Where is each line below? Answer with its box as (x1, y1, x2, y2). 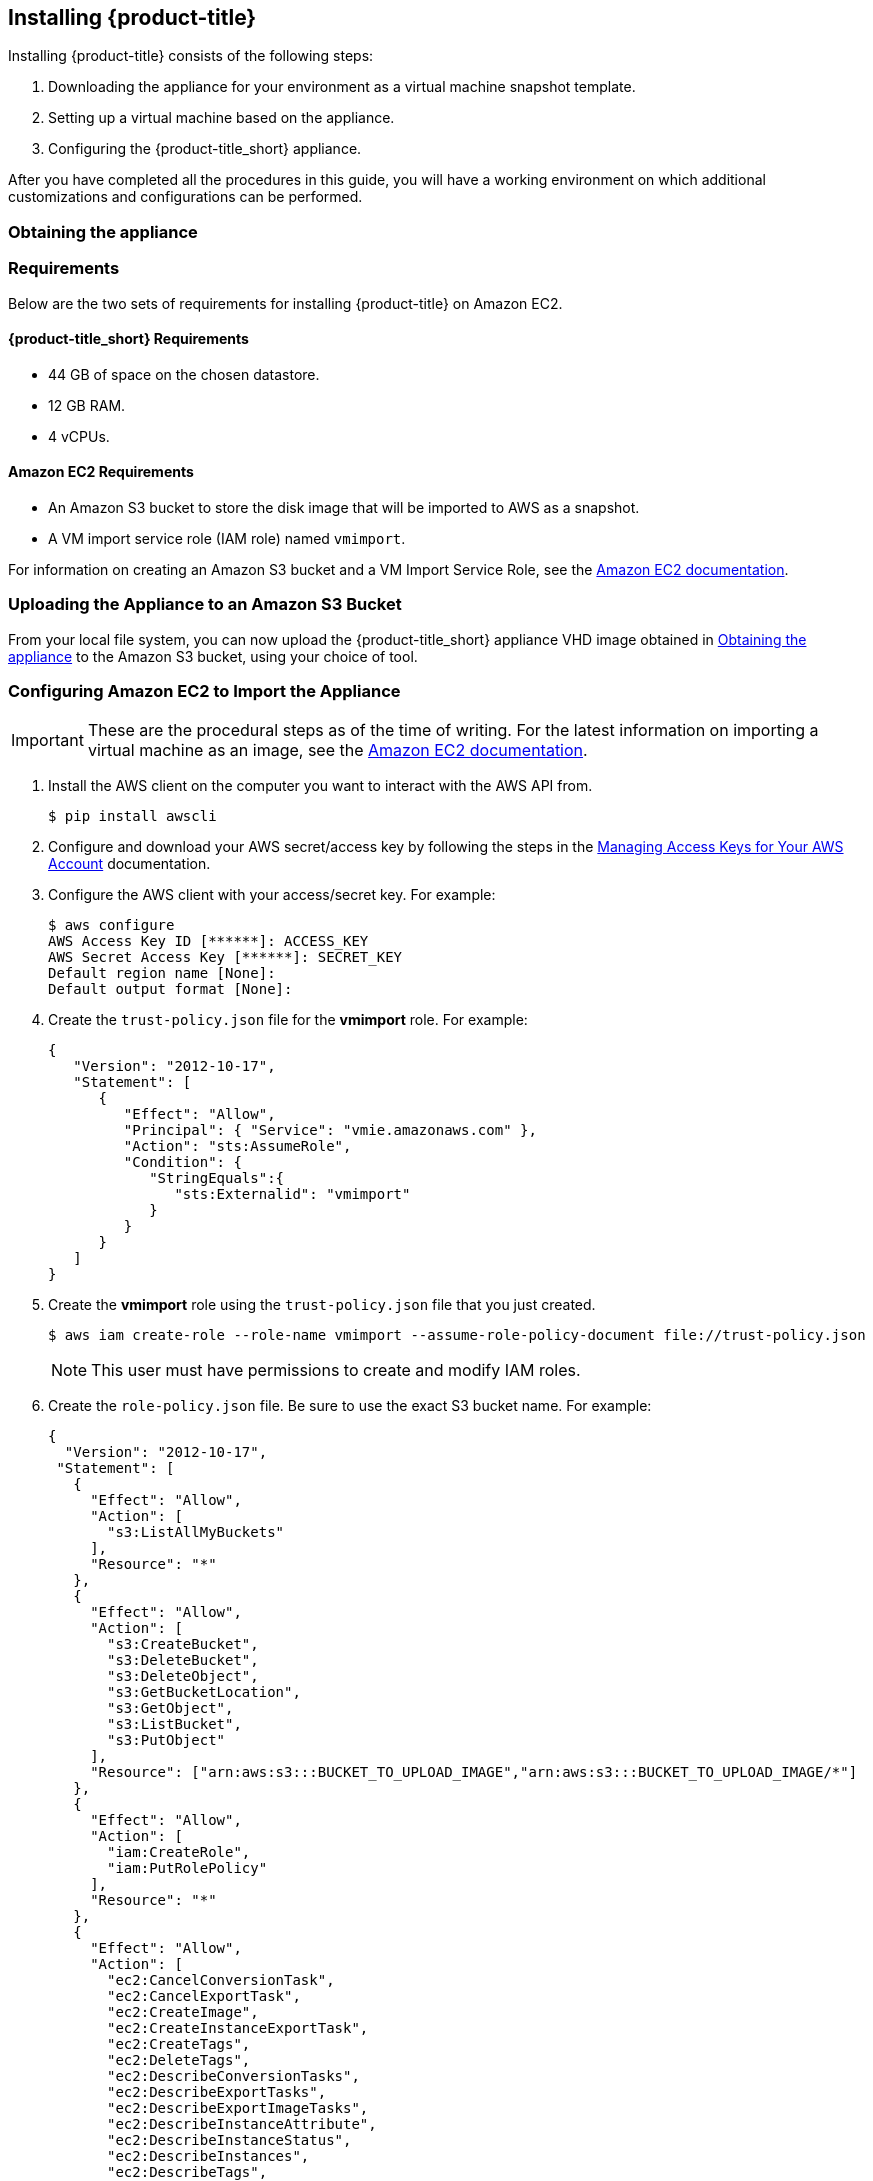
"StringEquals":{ (149, 1170, 285, 1187)
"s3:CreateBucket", (107, 1636, 259, 1653)
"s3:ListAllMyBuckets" (107, 1524, 285, 1541)
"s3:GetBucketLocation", (107, 1684, 301, 1701)
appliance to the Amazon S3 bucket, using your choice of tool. (8, 647, 418, 665)
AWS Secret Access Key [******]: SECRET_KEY (48, 949, 403, 966)
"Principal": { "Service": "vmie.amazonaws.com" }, (123, 1122, 537, 1139)
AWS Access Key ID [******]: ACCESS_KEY (48, 933, 369, 950)
